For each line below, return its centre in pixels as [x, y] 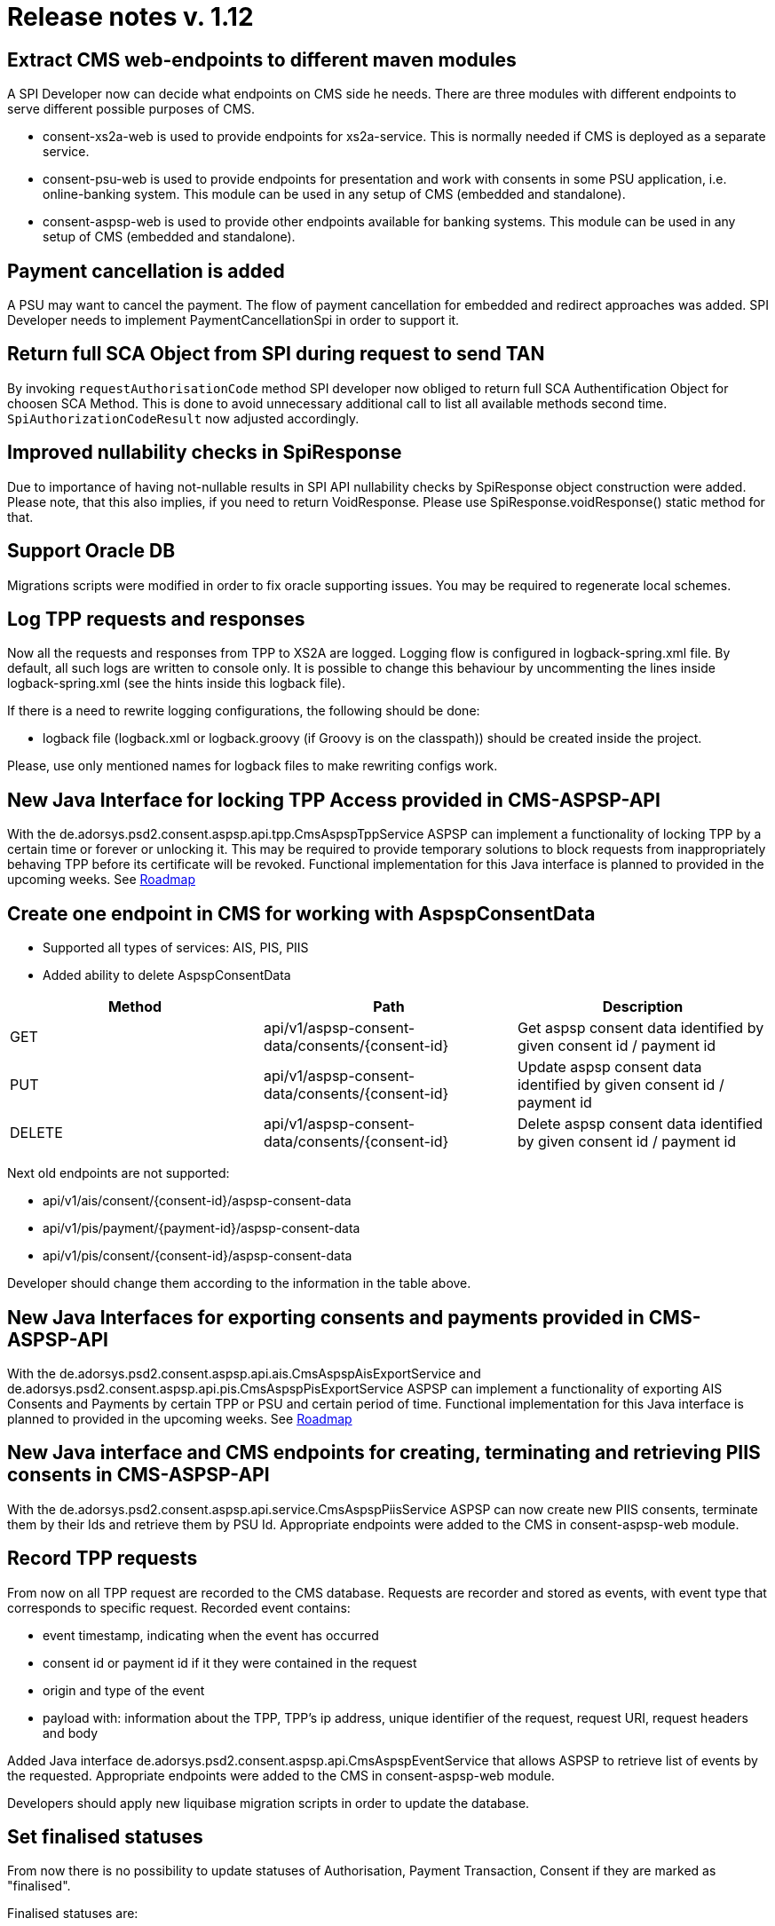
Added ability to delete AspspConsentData [167, 975]
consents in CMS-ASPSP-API [138, 1475]
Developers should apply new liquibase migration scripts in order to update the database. [269, 1803]
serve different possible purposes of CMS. [131, 109]
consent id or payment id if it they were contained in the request [230, 1662]
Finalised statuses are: [73, 1914]
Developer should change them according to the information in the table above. [239, 1283]
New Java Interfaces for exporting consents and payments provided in [326, 1317]
